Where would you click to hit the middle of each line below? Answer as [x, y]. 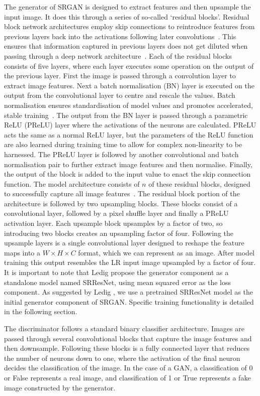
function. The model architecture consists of [72, 183]
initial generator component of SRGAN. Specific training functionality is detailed [129, 301]
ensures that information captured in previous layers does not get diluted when [126, 46]
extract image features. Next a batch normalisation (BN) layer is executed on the [129, 85]
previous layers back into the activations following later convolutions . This [120, 36]
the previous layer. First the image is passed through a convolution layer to [120, 76]
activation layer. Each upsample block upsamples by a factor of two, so [113, 223]
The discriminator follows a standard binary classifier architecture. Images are [124, 328]
